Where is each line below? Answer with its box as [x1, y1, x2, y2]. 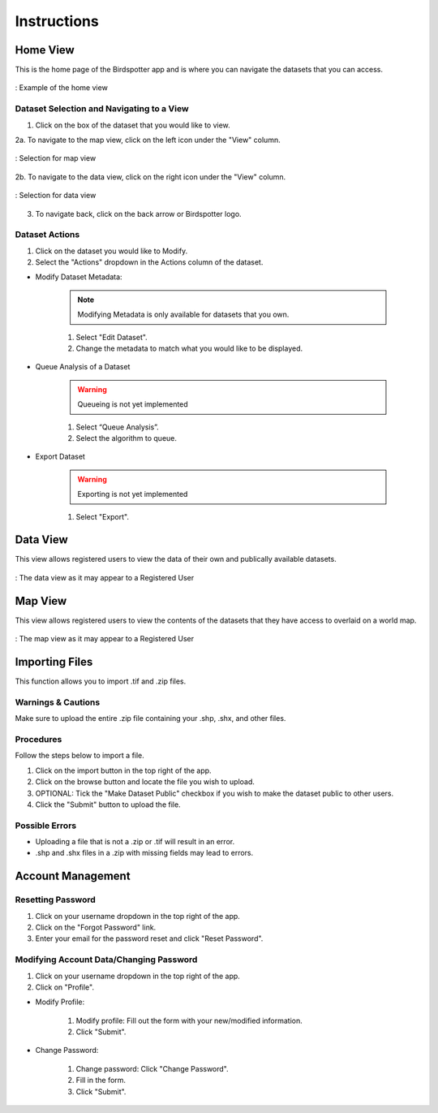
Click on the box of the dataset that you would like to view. [35, 120, 230, 130]
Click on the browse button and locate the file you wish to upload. [35, 777, 255, 787]
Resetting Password [15, 894, 97, 905]
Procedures [15, 733, 62, 744]
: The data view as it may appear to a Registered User [15, 572, 195, 582]
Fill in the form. [75, 1076, 126, 1085]
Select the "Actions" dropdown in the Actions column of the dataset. [35, 257, 264, 267]
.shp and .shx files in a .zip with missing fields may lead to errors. [35, 848, 254, 858]
